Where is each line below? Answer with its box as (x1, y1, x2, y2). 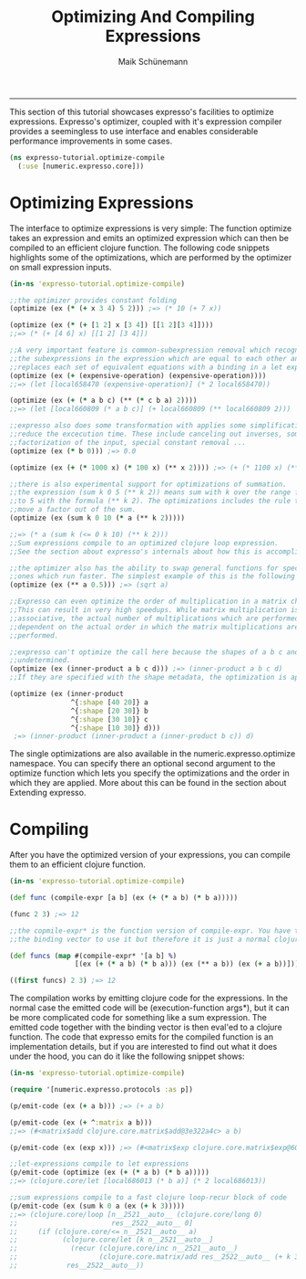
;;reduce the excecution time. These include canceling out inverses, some (9, 429, 303, 439)
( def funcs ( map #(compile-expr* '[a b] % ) (9, 951, 178, 960)
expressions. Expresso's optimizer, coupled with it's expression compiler (9, 116, 282, 127)
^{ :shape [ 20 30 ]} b (70, 706, 148, 715)
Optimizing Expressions (9, 192, 194, 213)
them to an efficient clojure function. (9, 859, 146, 870)
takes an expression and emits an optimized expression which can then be (9, 232, 290, 243)
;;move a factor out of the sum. (9, 505, 137, 514)
